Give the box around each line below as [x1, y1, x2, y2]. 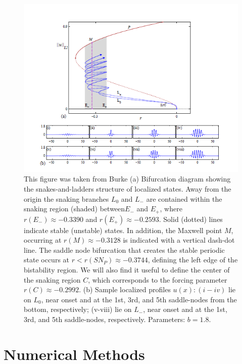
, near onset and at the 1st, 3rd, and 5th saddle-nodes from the [41, 294, 237, 304]
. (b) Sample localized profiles [79, 284, 171, 295]
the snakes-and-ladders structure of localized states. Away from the [24, 183, 231, 194]
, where [160, 203, 182, 214]
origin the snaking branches [24, 193, 109, 204]
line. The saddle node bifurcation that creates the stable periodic [24, 244, 225, 255]
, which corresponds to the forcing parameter [88, 274, 227, 285]
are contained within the [146, 193, 222, 204]
